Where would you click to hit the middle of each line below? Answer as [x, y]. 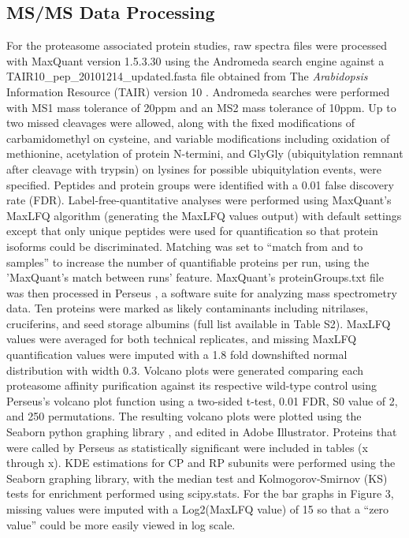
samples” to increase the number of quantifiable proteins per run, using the [188, 262]
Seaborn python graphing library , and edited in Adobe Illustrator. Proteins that [202, 432]
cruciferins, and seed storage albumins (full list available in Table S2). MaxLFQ [199, 323]
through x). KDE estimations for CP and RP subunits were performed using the [201, 463]
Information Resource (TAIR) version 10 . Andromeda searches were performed [198, 91]
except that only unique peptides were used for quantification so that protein [192, 231]
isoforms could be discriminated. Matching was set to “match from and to [185, 246]
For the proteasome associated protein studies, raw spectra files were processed [197, 45]
